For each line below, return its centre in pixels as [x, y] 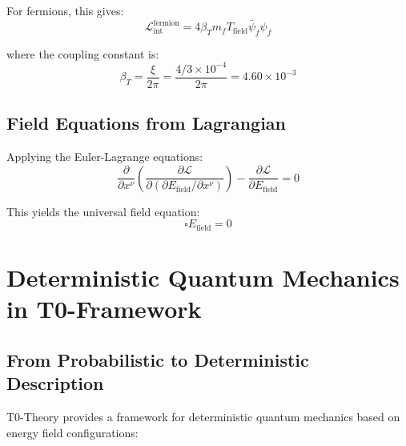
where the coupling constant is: [83, 53]
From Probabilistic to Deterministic [158, 359]
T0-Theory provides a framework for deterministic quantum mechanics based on [203, 417]
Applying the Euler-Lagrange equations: [105, 157]
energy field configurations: [72, 432]
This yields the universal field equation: [103, 211]
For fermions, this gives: [65, 10]
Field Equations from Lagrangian [147, 123]
